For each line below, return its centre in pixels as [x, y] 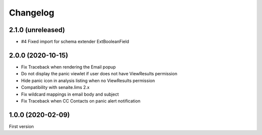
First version [21, 126]
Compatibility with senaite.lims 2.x [55, 87]
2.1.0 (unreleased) [37, 30]
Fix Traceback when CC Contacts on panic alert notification [81, 101]
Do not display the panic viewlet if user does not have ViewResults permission [99, 74]
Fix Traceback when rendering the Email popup [68, 67]
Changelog [32, 13]
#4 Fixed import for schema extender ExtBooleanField [75, 42]
